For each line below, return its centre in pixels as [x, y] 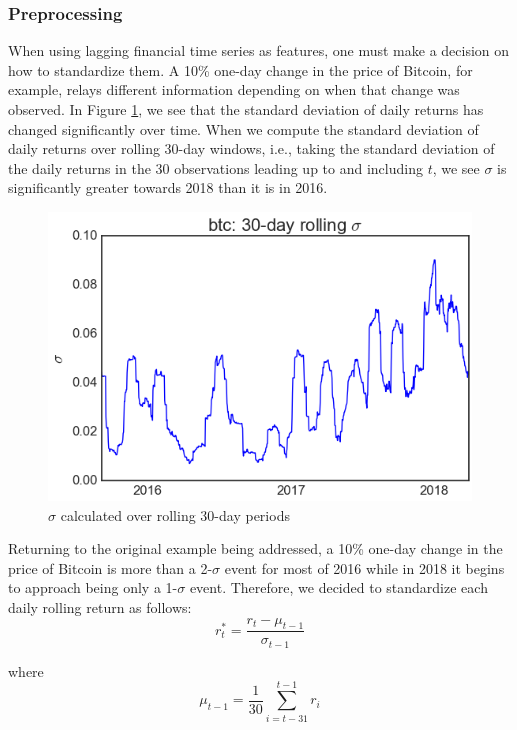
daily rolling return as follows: [100, 606]
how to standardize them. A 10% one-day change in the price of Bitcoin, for [240, 69]
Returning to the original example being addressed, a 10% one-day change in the [255, 548]
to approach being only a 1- [93, 587]
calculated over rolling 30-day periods [175, 514]
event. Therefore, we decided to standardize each [338, 587]
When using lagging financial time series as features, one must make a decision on [259, 50]
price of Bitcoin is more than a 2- [110, 567]
